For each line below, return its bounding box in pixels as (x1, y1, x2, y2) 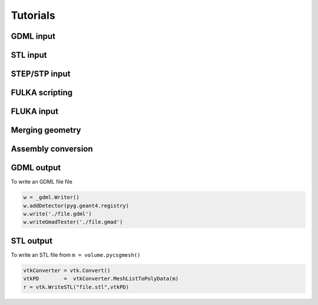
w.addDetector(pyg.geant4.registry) (23, 202, 130, 209)
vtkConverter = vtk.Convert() (23, 267, 111, 274)
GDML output (11, 163, 61, 173)
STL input (11, 50, 47, 60)
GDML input (11, 31, 56, 41)
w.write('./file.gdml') (23, 210, 92, 217)
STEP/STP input (11, 69, 71, 79)
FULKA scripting (11, 88, 73, 98)
